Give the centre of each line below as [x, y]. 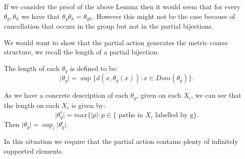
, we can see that [216, 95]
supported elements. [34, 150]
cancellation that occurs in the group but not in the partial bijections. [109, 26]
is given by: [88, 105]
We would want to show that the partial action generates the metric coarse [116, 42]
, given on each [159, 95]
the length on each [32, 105]
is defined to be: [94, 68]
